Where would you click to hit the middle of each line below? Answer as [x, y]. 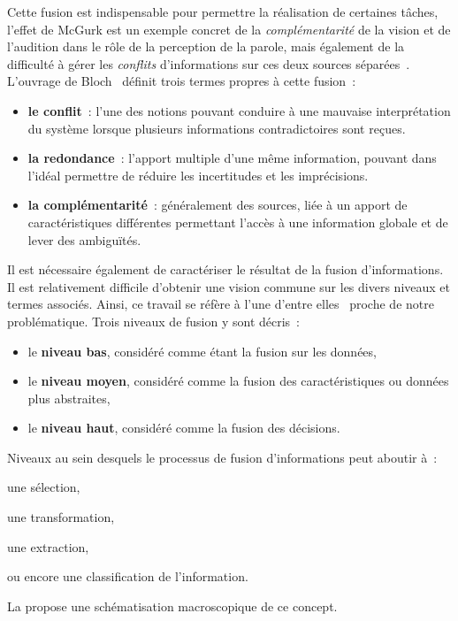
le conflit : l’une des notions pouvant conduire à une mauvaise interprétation [239, 110]
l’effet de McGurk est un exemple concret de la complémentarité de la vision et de [229, 29]
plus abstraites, [69, 398]
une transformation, [61, 517]
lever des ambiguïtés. [84, 239]
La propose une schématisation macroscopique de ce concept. [172, 606]
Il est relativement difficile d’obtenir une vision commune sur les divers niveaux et [229, 286]
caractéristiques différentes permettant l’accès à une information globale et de [238, 222]
